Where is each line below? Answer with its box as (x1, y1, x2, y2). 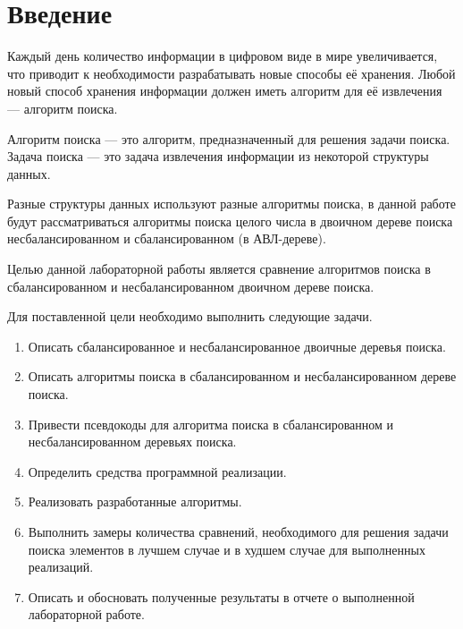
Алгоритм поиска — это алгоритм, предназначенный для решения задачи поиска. (7, 129, 450, 148)
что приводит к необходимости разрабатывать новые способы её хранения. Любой (7, 64, 456, 82)
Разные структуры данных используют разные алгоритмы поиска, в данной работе (7, 194, 456, 213)
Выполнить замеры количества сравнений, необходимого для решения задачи (28, 523, 449, 540)
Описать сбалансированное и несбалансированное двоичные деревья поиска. (28, 336, 446, 355)
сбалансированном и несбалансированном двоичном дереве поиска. (7, 276, 375, 295)
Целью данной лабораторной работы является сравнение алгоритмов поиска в (7, 259, 431, 278)
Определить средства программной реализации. (28, 462, 287, 480)
